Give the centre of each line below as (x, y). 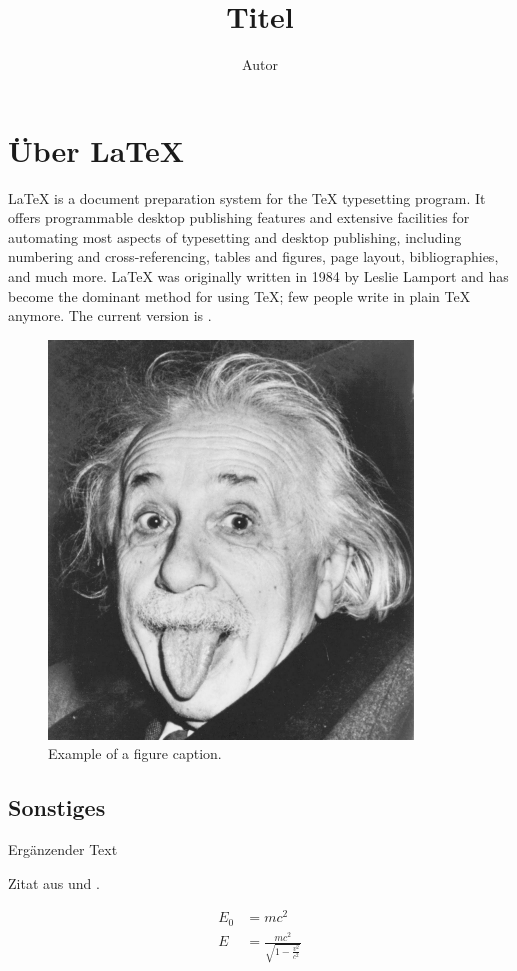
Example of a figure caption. (135, 753)
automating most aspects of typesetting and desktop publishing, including (235, 236)
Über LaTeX (96, 149)
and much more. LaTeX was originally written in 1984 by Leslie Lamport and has (258, 276)
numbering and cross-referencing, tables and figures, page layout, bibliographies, (253, 256)
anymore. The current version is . (110, 315)
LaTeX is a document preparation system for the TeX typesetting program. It (247, 197)
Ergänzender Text (63, 849)
